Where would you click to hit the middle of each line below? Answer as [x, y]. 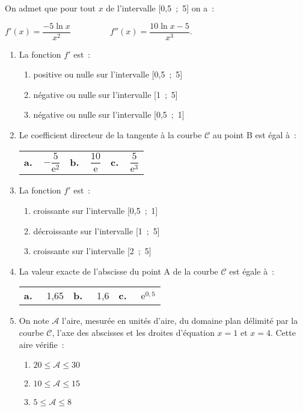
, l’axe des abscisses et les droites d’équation [133, 332]
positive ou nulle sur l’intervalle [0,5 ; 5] [108, 74]
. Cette [283, 332]
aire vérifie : [41, 344]
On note [34, 321]
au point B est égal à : [254, 135]
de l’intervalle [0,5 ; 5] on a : [160, 8]
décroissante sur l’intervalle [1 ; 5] [96, 230]
